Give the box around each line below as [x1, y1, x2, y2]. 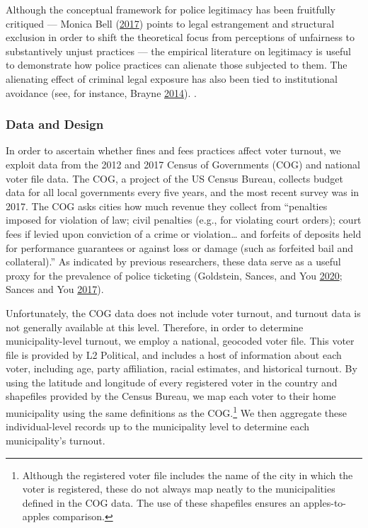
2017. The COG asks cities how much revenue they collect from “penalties [6, 198, 328, 213]
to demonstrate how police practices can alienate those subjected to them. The [6, 57, 347, 72]
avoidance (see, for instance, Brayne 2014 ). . [6, 85, 197, 100]
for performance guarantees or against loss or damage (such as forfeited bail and [6, 240, 354, 255]
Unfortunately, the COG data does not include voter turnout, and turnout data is [6, 305, 361, 320]
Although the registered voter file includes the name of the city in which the [22, 467, 353, 482]
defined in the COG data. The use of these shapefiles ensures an [22, 495, 301, 510]
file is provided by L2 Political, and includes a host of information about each [6, 347, 342, 362]
